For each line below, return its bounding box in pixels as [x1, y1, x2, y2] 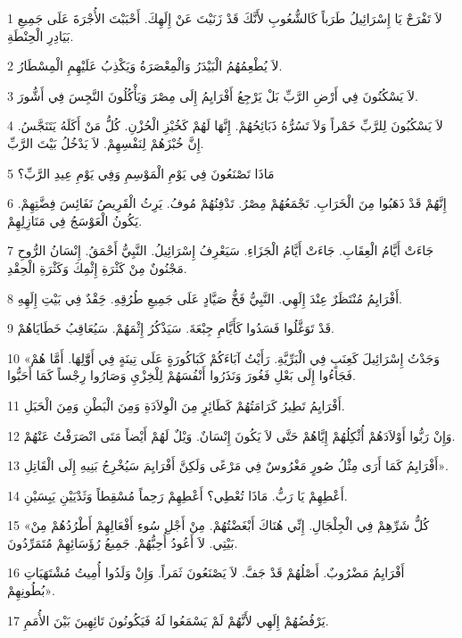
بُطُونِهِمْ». [7, 581, 55, 600]
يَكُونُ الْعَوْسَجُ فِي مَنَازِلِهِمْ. [7, 211, 143, 229]
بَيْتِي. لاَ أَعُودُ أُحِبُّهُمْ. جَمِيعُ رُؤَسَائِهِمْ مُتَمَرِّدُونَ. [7, 533, 238, 551]
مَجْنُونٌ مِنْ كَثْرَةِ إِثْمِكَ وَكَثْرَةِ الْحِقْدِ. [7, 258, 187, 277]
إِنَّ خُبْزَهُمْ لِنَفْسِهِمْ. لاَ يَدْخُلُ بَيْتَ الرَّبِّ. [7, 133, 204, 152]
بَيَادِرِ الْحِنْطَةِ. [7, 26, 74, 45]
